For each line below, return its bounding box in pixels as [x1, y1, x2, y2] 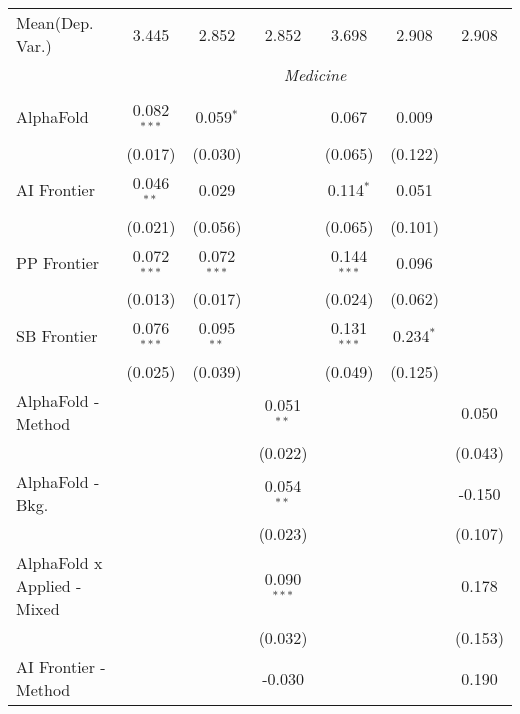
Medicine [283, 63, 347, 86]
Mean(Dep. [16, 11, 94, 34]
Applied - [16, 574, 82, 598]
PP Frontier [16, 250, 100, 274]
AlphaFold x [16, 551, 103, 575]
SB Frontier [16, 323, 98, 347]
